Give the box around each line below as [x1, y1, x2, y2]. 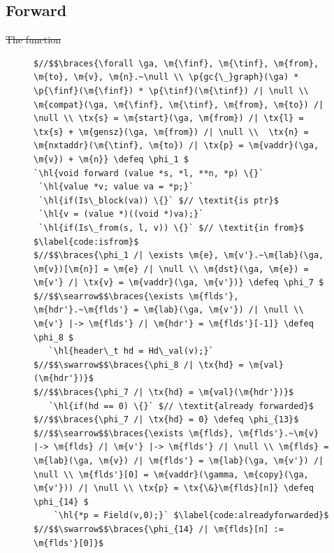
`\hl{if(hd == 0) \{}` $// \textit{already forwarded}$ [48, 401, 314, 411]
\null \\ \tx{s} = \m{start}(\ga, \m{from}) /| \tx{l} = [34, 113, 304, 124]
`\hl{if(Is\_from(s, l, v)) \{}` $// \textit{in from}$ [38, 222, 304, 233]
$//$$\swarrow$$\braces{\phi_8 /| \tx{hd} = [34, 359, 244, 370]
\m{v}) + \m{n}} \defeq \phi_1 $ [34, 154, 189, 164]
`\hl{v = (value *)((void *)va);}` [38, 209, 204, 220]
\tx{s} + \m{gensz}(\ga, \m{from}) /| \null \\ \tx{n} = [34, 127, 309, 137]
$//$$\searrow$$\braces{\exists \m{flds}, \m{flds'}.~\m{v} [34, 428, 319, 438]
